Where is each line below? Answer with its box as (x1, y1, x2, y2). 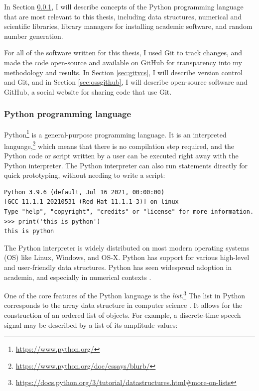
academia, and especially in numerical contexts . (4, 271, 151, 282)
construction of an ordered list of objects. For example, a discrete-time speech (4, 310, 241, 320)
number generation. (4, 30, 63, 41)
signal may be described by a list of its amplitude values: (4, 319, 178, 330)
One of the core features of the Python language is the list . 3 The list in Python (4, 289, 246, 300)
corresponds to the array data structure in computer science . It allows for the (4, 300, 243, 310)
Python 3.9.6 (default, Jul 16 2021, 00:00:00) (4, 188, 165, 196)
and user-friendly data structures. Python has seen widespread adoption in (4, 262, 232, 272)
